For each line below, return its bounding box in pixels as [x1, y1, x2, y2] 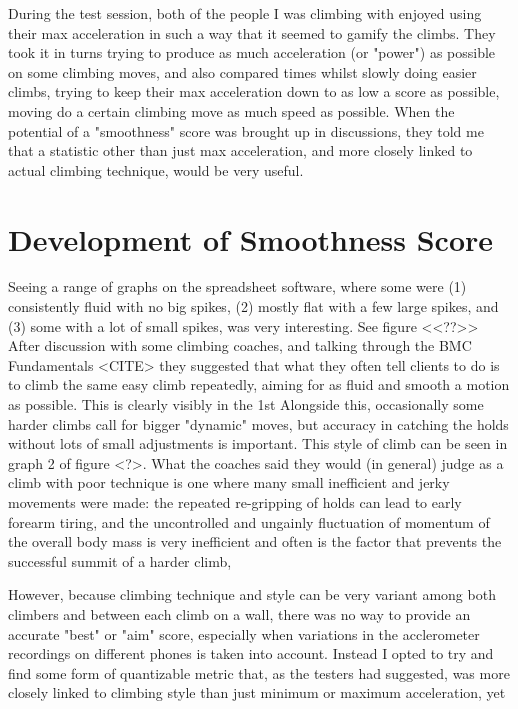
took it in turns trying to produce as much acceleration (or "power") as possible [8, 42, 496, 63]
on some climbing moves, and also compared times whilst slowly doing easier [8, 61, 477, 82]
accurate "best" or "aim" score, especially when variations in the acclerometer [8, 623, 480, 644]
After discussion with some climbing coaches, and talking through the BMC [8, 335, 472, 356]
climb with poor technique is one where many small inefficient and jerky [8, 472, 450, 493]
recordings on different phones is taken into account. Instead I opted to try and [8, 643, 494, 664]
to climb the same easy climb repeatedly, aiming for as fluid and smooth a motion [8, 374, 510, 395]
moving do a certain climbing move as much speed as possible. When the [8, 100, 455, 121]
